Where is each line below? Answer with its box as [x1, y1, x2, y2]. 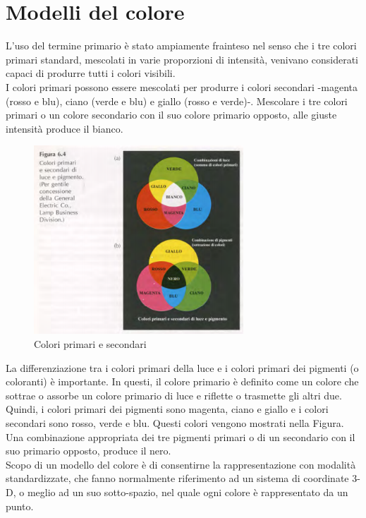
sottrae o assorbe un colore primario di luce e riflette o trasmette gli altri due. [6, 387, 342, 402]
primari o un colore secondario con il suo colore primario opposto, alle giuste [6, 107, 337, 122]
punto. [6, 498, 34, 513]
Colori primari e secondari [34, 336, 147, 351]
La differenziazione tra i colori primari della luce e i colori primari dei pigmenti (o [6, 360, 359, 375]
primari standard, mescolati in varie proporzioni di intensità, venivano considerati [6, 52, 358, 66]
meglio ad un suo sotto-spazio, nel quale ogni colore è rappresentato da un [27, 484, 348, 499]
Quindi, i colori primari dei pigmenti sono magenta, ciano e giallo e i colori [6, 402, 329, 416]
